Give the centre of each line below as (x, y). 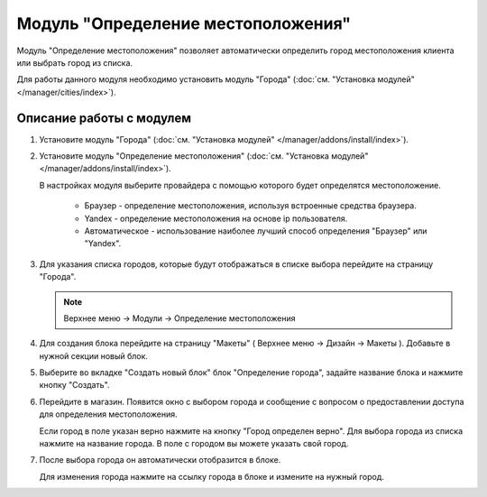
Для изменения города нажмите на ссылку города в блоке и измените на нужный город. (212, 476)
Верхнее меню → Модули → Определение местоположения (179, 318)
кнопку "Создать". (74, 385)
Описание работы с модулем (104, 118)
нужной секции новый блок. (94, 355)
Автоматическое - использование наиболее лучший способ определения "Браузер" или (256, 231)
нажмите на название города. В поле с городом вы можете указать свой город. (194, 444)
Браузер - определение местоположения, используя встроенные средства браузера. (250, 206)
